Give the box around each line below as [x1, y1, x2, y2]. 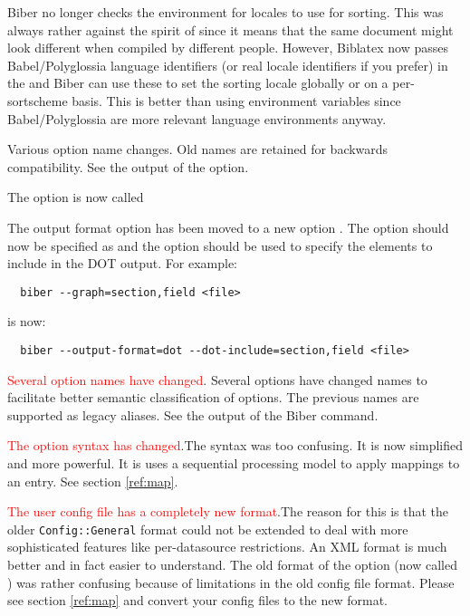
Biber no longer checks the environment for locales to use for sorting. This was [7, 3, 444, 21]
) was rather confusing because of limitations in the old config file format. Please [7, 573, 455, 592]
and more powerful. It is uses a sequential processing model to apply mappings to [7, 454, 460, 472]
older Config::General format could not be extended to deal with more [7, 519, 408, 538]
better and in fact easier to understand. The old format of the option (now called [7, 555, 457, 574]
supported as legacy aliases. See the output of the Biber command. [7, 405, 379, 424]
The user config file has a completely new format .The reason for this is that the [7, 502, 449, 521]
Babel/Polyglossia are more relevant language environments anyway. [7, 109, 387, 128]
